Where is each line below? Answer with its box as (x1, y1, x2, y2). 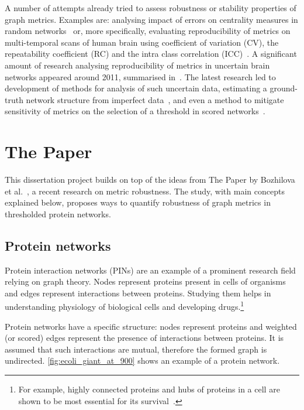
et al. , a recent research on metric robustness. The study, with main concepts (5, 184, 285, 197)
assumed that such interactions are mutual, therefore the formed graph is (5, 343, 267, 355)
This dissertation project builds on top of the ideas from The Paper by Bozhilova (5, 173, 295, 186)
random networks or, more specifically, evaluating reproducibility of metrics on (5, 25, 291, 37)
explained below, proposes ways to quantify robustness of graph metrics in (5, 196, 271, 209)
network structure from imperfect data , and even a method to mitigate (26, 93, 284, 105)
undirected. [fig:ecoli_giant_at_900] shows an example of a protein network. (5, 354, 280, 367)
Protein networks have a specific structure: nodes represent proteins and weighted (5, 320, 297, 332)
